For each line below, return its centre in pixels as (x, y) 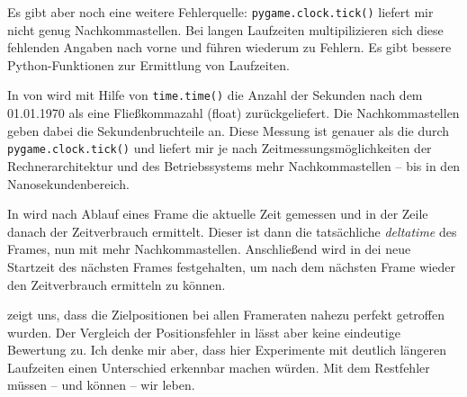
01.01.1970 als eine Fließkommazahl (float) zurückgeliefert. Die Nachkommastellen (233, 113)
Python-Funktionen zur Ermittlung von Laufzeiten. (148, 64)
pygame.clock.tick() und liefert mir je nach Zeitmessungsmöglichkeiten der (220, 148)
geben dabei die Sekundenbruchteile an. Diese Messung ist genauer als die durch (229, 130)
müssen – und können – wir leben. (101, 385)
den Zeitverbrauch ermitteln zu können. (117, 284)
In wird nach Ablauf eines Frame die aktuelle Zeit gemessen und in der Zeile (218, 214)
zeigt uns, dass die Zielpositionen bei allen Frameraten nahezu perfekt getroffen (226, 315)
